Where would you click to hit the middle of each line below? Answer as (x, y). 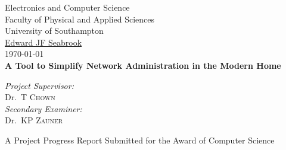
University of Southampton (54, 31)
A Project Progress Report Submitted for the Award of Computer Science (140, 140)
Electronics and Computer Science (67, 7)
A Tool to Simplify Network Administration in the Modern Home (143, 65)
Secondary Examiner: (43, 108)
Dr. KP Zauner (34, 120)
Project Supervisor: (39, 85)
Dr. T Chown (30, 97)
